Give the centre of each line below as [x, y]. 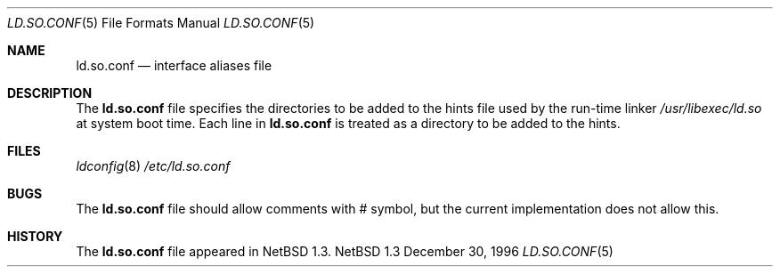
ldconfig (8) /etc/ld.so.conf [153, 166]
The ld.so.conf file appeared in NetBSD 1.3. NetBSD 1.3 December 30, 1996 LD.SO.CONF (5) [345, 251]
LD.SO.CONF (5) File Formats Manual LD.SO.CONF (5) [161, 23]
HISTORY [35, 236]
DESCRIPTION [50, 93]
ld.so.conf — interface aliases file [174, 65]
